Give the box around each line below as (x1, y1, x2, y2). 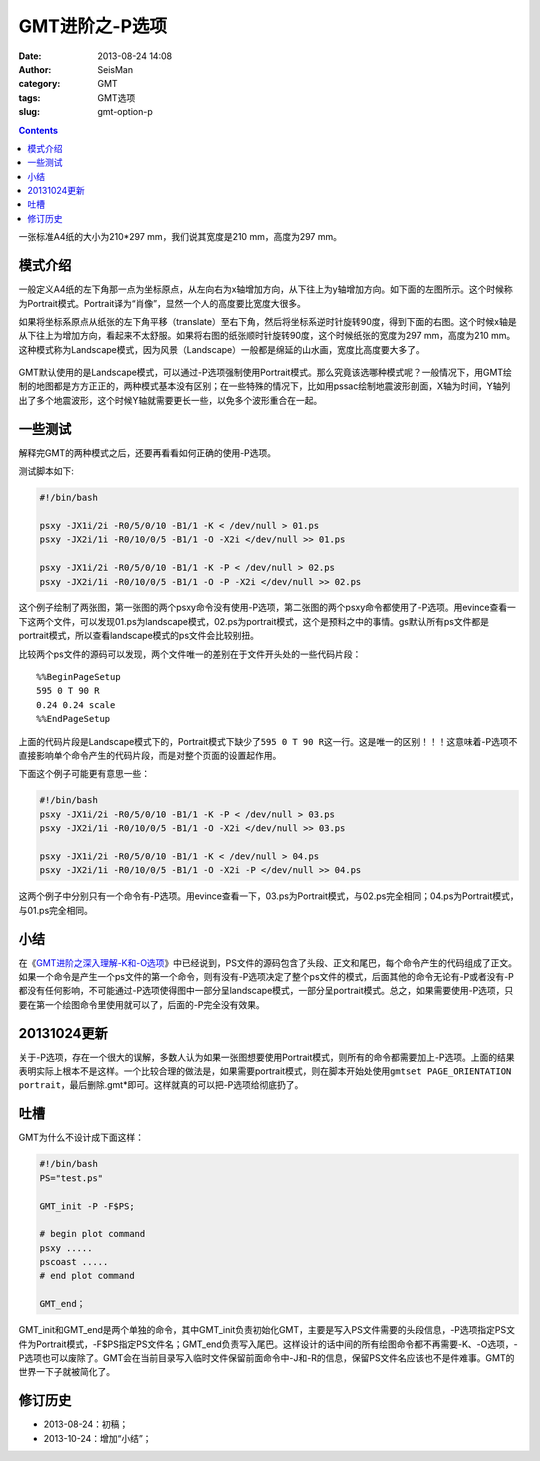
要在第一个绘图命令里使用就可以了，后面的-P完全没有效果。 (18, 998, 265, 1010)
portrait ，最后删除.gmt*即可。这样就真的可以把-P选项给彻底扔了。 (18, 1079, 304, 1091)
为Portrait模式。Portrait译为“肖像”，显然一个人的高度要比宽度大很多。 (18, 297, 307, 309)
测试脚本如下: (18, 465, 75, 477)
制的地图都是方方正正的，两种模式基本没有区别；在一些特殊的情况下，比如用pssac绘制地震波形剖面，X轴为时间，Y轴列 (18, 380, 511, 392)
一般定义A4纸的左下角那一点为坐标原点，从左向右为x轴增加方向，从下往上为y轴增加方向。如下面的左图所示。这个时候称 (18, 283, 514, 295)
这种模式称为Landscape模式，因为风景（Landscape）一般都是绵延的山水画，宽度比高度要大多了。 (18, 343, 425, 355)
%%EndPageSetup (36, 713, 111, 725)
